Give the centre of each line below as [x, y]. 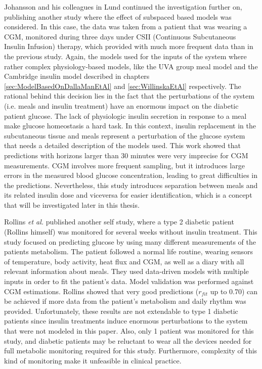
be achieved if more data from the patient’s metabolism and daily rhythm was [125, 301]
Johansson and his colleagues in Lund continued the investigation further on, [123, 7]
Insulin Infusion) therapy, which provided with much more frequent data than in [129, 46]
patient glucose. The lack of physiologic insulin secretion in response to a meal [125, 116]
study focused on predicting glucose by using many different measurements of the [130, 241]
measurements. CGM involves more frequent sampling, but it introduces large [124, 165]
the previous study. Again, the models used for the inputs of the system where [125, 56]
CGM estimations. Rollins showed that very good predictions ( [101, 291]
